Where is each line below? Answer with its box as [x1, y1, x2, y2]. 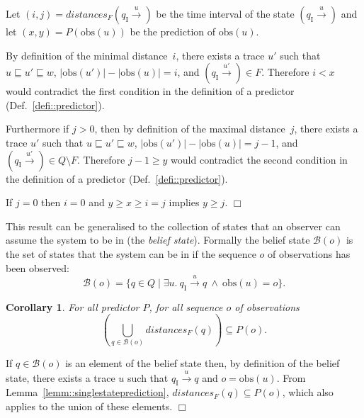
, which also [282, 385, 334, 400]
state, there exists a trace [6, 370, 115, 385]
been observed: [6, 260, 69, 275]
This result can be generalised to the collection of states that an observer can [6, 218, 341, 233]
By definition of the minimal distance [6, 47, 168, 62]
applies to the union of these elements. [6, 398, 173, 413]
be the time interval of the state [156, 6, 295, 21]
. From [276, 370, 306, 385]
